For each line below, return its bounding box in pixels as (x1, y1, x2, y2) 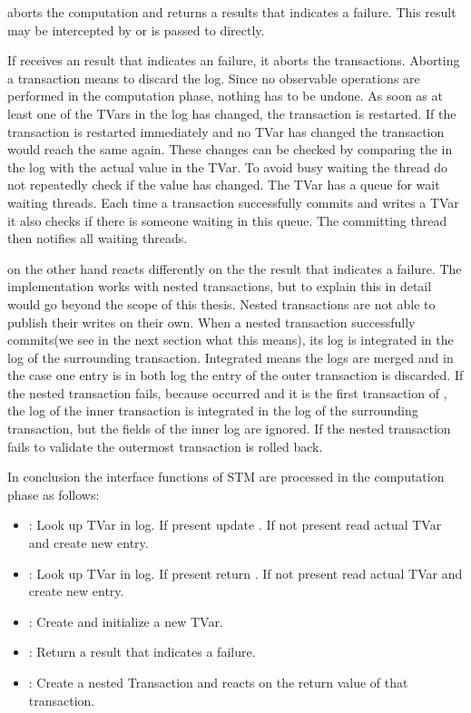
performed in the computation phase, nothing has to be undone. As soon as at (7, 86, 443, 105)
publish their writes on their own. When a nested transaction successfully (7, 312, 416, 331)
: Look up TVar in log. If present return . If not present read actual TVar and (28, 563, 463, 582)
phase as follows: (7, 484, 100, 503)
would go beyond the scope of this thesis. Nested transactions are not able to (7, 294, 436, 313)
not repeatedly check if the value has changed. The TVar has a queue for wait (7, 175, 440, 194)
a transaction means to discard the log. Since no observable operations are (7, 68, 420, 87)
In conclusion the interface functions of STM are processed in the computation (7, 467, 445, 486)
